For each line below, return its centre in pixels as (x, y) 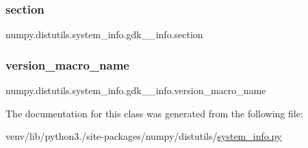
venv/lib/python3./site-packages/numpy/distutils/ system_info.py (144, 136)
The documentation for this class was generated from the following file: (154, 113)
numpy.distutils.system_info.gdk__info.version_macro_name (136, 90)
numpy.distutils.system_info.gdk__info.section (104, 34)
